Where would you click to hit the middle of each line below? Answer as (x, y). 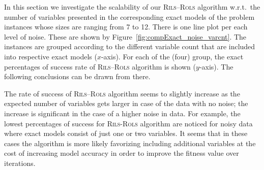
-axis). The (216, 66)
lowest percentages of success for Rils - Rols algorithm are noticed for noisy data (128, 123)
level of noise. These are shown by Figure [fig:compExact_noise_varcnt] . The (125, 36)
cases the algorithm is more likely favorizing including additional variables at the (130, 143)
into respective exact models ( (51, 56)
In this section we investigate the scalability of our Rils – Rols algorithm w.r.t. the (132, 7)
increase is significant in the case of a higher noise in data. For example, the (122, 113)
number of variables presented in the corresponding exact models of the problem (129, 16)
